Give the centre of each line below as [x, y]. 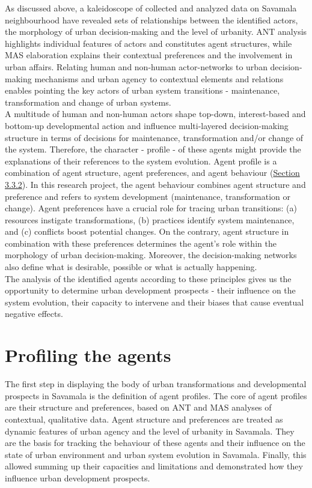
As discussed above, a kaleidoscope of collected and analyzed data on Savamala [151, 8]
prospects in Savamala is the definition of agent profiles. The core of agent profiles [156, 395]
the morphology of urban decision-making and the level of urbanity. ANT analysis [156, 32]
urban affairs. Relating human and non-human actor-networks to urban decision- [154, 66]
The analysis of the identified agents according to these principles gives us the [148, 278]
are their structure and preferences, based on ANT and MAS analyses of [138, 407]
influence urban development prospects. [78, 477]
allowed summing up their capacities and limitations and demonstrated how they [154, 466]
